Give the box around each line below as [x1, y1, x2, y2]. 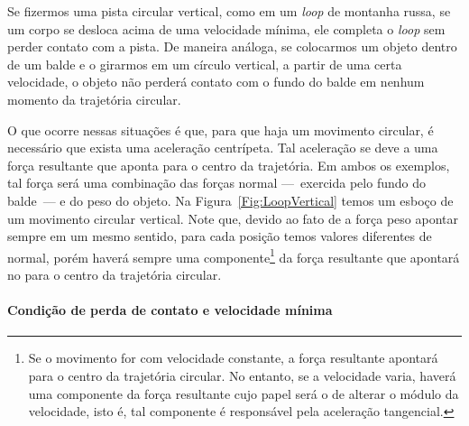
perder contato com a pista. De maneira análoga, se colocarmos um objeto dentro [7, 37, 457, 56]
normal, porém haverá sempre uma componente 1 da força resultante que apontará [7, 245, 460, 266]
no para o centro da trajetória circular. [7, 264, 222, 283]
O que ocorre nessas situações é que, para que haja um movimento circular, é [7, 120, 434, 139]
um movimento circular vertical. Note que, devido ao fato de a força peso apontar [7, 208, 458, 227]
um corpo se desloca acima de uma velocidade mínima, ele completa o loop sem [7, 19, 446, 38]
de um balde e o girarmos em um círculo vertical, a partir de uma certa [7, 54, 402, 73]
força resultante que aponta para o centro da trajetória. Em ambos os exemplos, [7, 155, 450, 174]
